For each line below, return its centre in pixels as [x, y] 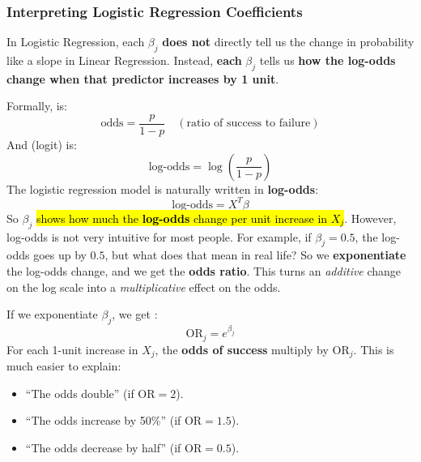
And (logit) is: [42, 145]
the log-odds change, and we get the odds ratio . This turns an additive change [204, 270]
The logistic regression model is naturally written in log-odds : [163, 188]
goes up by [60, 255]
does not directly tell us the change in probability [288, 42]
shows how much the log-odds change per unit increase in [182, 218]
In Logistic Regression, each [76, 42]
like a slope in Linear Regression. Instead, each [124, 60]
